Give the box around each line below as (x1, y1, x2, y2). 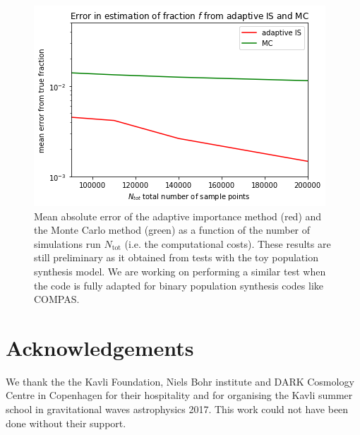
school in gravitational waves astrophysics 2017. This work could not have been (6, 402, 349, 417)
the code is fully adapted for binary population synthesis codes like (34, 278, 324, 292)
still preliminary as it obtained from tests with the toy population (34, 250, 318, 265)
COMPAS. (34, 292, 80, 306)
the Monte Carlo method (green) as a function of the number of (34, 222, 311, 237)
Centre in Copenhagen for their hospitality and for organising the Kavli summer (6, 388, 353, 403)
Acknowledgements (6, 333, 194, 362)
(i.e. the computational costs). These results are (124, 236, 331, 251)
